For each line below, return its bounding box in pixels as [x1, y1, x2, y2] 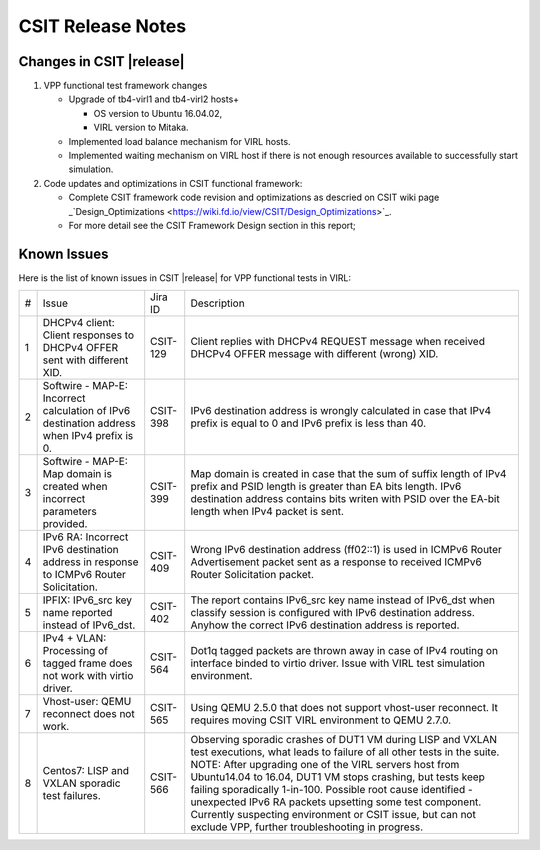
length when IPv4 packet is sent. [190, 505, 345, 519]
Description [190, 296, 245, 310]
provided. [42, 517, 88, 531]
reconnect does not [42, 707, 135, 721]
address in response [42, 555, 139, 569]
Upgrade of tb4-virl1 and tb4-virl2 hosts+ [68, 93, 240, 105]
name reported [42, 606, 113, 620]
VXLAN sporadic [42, 776, 121, 790]
